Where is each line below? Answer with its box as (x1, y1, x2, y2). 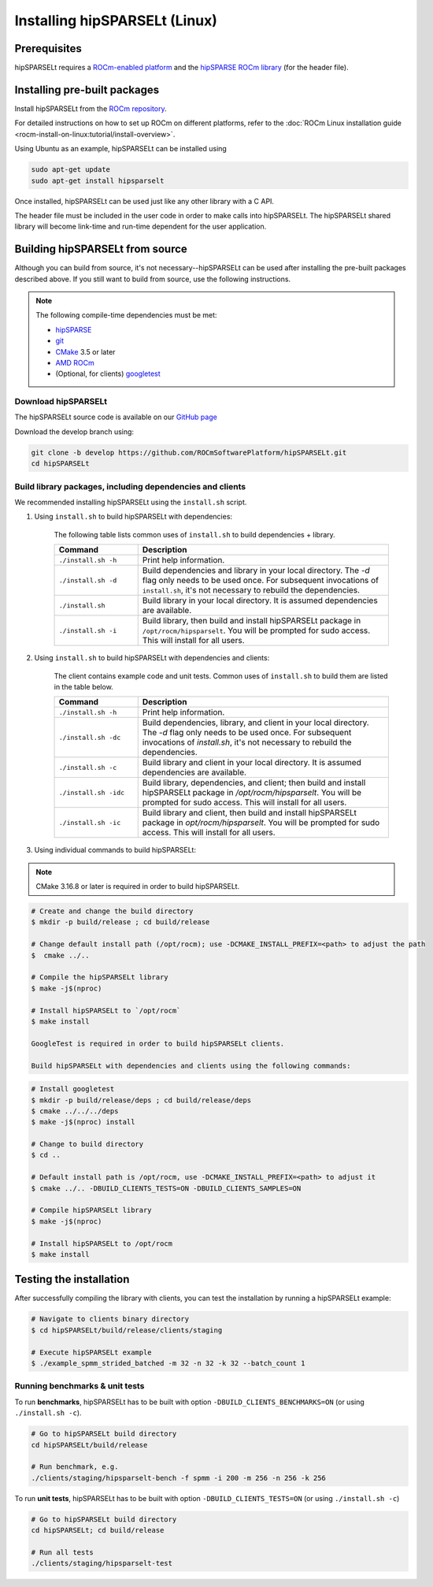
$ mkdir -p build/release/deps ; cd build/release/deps (31, 1095, 252, 1105)
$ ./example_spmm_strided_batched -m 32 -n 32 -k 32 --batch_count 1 (31, 1359, 305, 1368)
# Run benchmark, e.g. (31, 1462, 119, 1471)
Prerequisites (14, 42, 82, 55)
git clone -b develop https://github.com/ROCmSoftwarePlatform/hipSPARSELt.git (31, 448, 347, 457)
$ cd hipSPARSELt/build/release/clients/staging (31, 1325, 223, 1335)
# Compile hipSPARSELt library (31, 1206, 153, 1215)
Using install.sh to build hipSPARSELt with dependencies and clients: (34, 653, 270, 663)
